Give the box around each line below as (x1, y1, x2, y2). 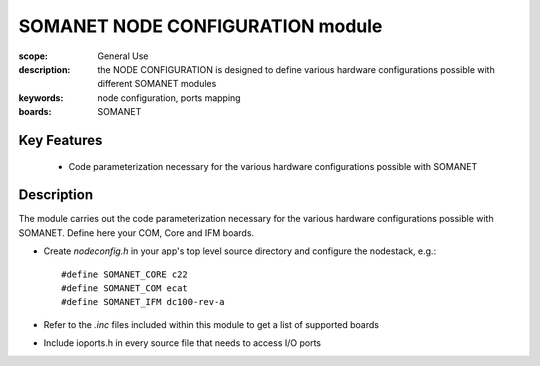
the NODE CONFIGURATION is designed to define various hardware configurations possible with (97, 63, 495, 75)
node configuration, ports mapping (97, 91, 241, 104)
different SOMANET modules (97, 78, 217, 90)
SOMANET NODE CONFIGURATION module (18, 15, 383, 37)
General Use (97, 50, 149, 62)
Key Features (18, 131, 103, 149)
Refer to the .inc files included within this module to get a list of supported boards (43, 318, 380, 330)
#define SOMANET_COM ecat (61, 282, 189, 294)
